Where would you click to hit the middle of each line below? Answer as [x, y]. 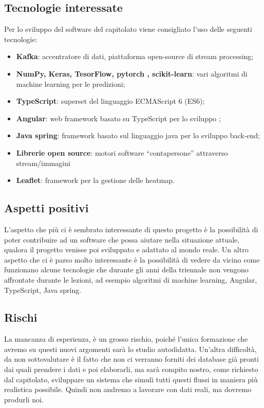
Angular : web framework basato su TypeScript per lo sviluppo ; [118, 118]
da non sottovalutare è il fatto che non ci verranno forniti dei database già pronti [131, 359]
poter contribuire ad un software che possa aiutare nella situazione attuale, [122, 239]
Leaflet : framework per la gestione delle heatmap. [96, 180]
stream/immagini [43, 163]
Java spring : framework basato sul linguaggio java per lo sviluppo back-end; [138, 135]
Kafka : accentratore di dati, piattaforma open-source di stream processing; [135, 56]
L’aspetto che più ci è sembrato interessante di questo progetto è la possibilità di [131, 229]
